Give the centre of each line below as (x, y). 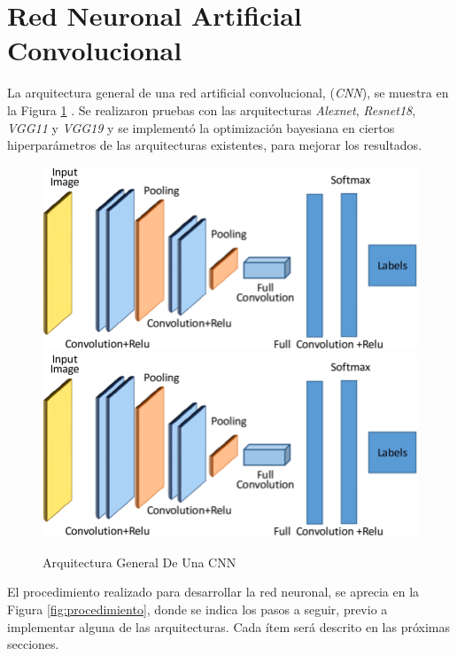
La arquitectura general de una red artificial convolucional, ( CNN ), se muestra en (228, 93)
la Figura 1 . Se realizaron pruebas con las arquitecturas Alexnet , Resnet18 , (212, 109)
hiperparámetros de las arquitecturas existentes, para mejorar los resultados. (215, 145)
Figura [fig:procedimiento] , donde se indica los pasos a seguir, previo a (198, 609)
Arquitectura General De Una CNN (139, 562)
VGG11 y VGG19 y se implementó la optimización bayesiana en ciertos (201, 127)
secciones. (33, 644)
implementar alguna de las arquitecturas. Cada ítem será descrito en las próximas (228, 626)
